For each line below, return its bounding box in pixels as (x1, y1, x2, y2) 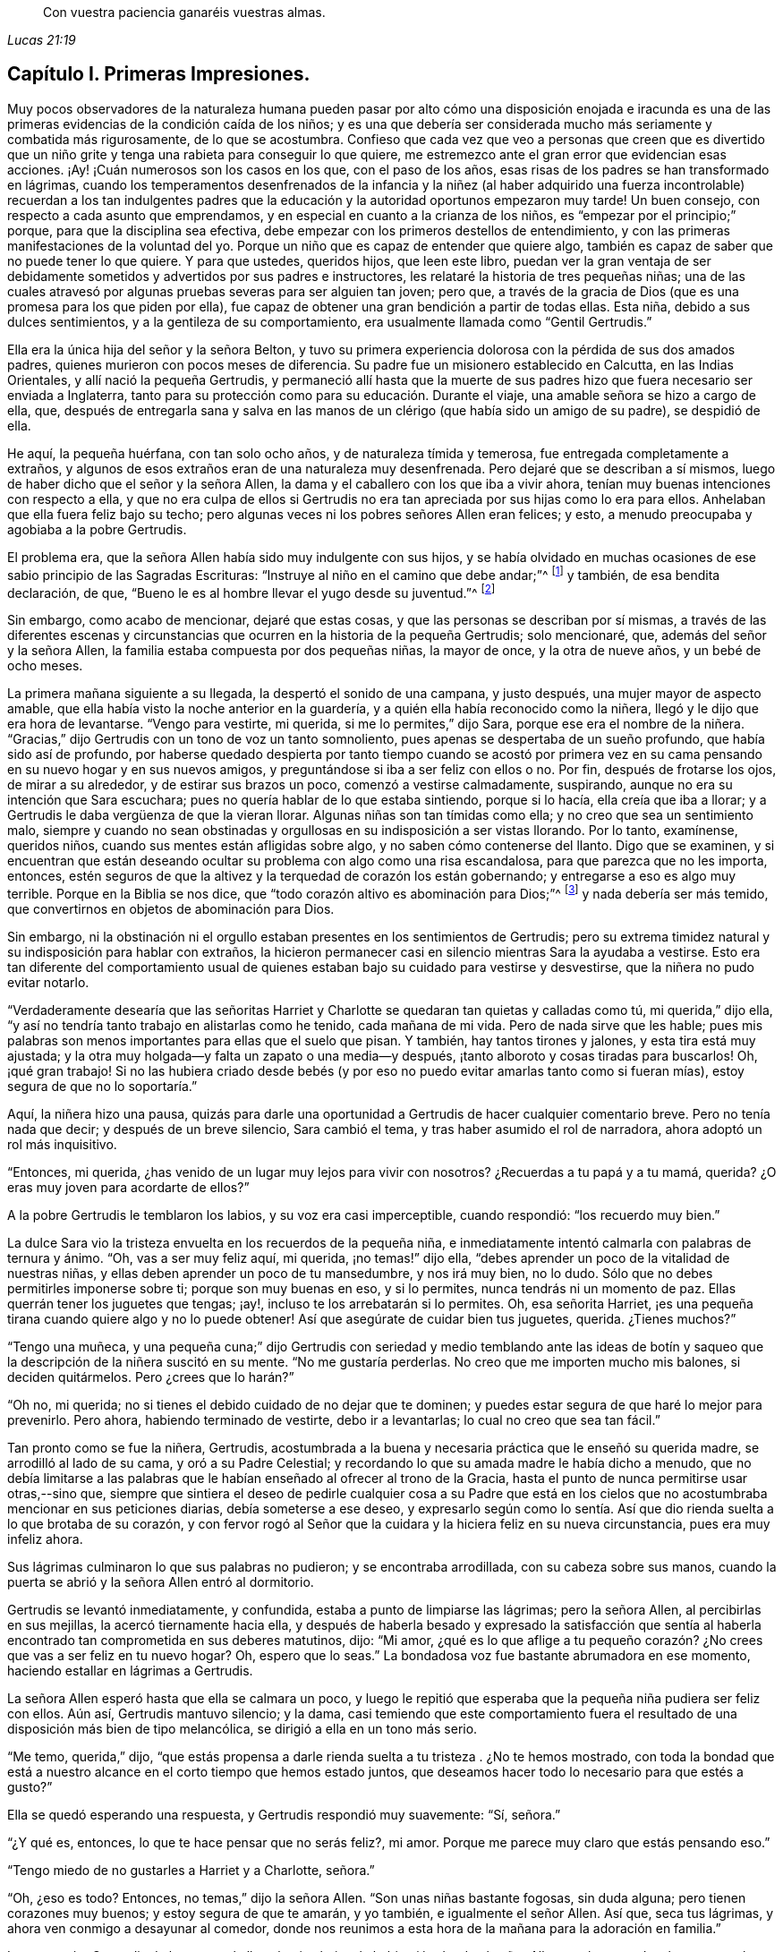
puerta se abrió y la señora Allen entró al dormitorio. (7, 1573, 314, 1590)
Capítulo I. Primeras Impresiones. (7, 63, 311, 86)
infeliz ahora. (7, 1530, 83, 1547)
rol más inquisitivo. (7, 1136, 117, 1152)
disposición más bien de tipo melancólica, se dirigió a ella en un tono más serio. (7, 1720, 478, 1736)
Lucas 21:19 (7, 32, 76, 47)
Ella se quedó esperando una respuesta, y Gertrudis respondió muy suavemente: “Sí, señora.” (7, 1806, 561, 1822)
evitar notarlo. (7, 974, 89, 990)
